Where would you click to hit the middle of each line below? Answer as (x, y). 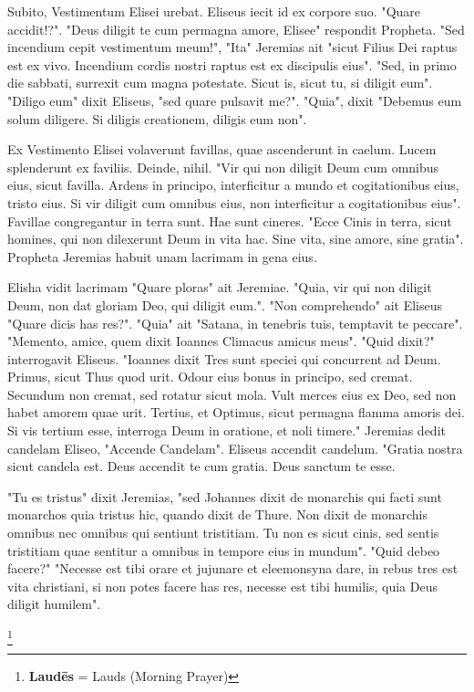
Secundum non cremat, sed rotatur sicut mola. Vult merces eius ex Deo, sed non (232, 394)
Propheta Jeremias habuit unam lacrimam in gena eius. (162, 256)
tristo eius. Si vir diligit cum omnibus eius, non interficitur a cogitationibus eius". (234, 202)
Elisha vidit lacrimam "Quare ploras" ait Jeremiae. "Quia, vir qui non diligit (220, 287)
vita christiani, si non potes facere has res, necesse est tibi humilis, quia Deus (222, 586)
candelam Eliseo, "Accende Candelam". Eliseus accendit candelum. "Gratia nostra (235, 448)
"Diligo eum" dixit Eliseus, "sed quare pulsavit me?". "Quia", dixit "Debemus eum (235, 100)
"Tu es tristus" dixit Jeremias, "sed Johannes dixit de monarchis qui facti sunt (225, 496)
